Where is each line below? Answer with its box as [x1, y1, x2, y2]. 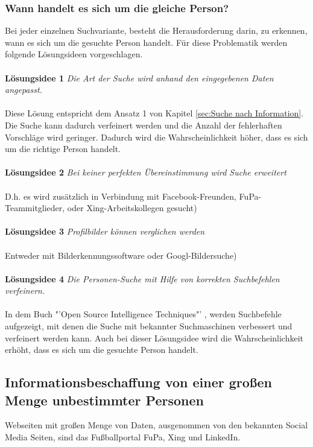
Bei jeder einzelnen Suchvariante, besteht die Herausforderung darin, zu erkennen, [5, 24, 308, 37]
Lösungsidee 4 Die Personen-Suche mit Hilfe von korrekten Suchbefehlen [5, 272, 280, 285]
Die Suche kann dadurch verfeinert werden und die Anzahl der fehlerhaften [5, 118, 282, 131]
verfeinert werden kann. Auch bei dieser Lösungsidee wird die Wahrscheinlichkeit [5, 331, 304, 344]
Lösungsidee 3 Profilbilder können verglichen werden [5, 225, 205, 238]
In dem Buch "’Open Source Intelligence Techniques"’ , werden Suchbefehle [5, 308, 282, 320]
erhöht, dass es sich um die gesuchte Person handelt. [5, 343, 198, 356]
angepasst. [5, 83, 42, 96]
